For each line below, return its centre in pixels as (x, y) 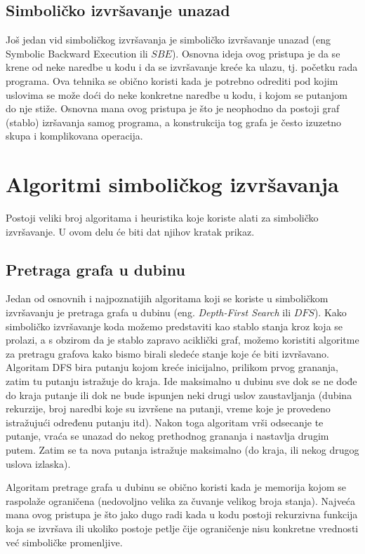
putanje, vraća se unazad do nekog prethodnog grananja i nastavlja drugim (167, 436)
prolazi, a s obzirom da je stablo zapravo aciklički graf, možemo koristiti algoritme (182, 340)
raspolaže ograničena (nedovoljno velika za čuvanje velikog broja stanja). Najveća (181, 500)
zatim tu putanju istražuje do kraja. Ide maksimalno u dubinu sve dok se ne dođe (181, 381)
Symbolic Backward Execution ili (77, 53)
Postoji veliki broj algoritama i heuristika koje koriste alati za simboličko (162, 218)
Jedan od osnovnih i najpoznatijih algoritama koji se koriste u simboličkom (167, 298)
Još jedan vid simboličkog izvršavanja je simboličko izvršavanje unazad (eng (168, 40)
